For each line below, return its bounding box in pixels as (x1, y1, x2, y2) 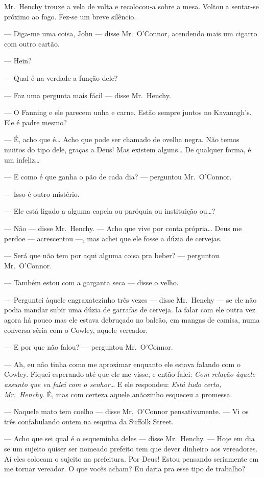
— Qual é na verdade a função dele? (4, 72, 118, 83)
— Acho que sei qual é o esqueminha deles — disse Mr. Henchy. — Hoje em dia (4, 433, 255, 444)
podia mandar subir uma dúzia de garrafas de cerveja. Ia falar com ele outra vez (4, 304, 255, 315)
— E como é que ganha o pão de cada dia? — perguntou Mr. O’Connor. (4, 171, 232, 182)
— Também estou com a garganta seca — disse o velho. (4, 277, 179, 288)
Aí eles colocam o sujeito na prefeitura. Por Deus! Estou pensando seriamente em (4, 453, 259, 464)
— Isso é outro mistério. (4, 188, 80, 199)
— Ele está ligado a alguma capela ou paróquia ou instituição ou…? (4, 206, 215, 216)
